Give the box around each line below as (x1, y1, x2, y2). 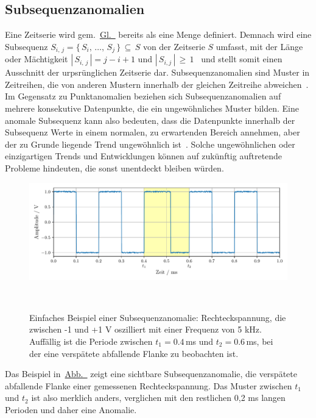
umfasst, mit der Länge (216, 40, 303, 52)
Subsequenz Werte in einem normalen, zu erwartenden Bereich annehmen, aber (5, 126, 300, 139)
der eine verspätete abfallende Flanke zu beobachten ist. (29, 347, 239, 359)
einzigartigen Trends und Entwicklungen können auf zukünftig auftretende (5, 150, 283, 162)
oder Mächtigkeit (5, 52, 68, 65)
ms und (185, 334, 214, 347)
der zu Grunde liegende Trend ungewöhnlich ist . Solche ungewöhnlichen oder (5, 137, 295, 150)
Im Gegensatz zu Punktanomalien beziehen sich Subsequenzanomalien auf (5, 90, 281, 103)
